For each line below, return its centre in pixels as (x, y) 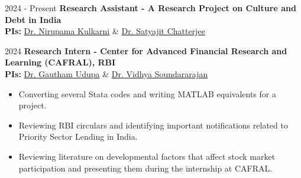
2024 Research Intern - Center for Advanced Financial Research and (146, 50)
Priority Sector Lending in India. (78, 136)
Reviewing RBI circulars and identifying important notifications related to (153, 125)
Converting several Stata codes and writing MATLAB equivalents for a (147, 93)
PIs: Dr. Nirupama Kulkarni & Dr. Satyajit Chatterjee (105, 31)
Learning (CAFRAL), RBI (60, 62)
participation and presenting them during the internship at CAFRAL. (145, 168)
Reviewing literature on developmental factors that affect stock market (147, 156)
